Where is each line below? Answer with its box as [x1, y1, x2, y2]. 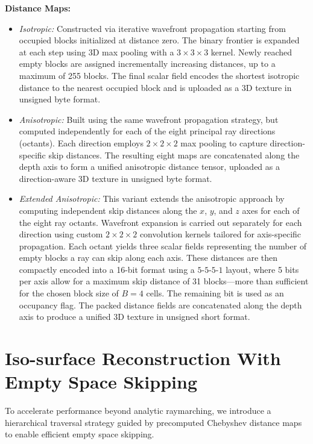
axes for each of [242, 204, 300, 216]
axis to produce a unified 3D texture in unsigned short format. [19, 310, 250, 323]
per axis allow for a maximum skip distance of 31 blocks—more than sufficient [19, 275, 309, 287]
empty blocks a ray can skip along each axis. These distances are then [19, 251, 278, 264]
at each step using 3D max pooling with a [19, 45, 174, 58]
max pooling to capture [180, 136, 267, 149]
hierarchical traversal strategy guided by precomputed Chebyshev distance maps [5, 416, 302, 428]
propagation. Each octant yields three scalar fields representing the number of [19, 239, 307, 252]
